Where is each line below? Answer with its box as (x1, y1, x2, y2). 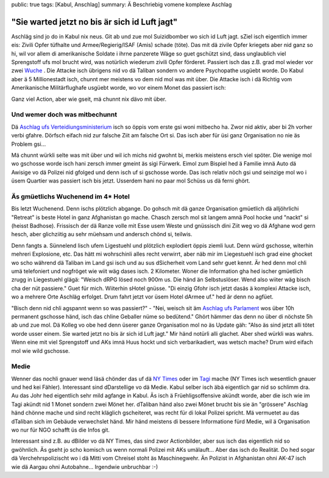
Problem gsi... (11, 140, 46, 148)
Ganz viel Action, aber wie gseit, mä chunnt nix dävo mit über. (11, 95, 167, 103)
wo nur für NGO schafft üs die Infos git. (11, 426, 110, 433)
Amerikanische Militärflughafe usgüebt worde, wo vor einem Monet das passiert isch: (11, 84, 226, 92)
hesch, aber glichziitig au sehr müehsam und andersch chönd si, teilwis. (11, 231, 193, 238)
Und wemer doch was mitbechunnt (11, 110, 118, 119)
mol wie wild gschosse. (11, 347, 70, 354)
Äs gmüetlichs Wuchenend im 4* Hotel (11, 192, 130, 201)
